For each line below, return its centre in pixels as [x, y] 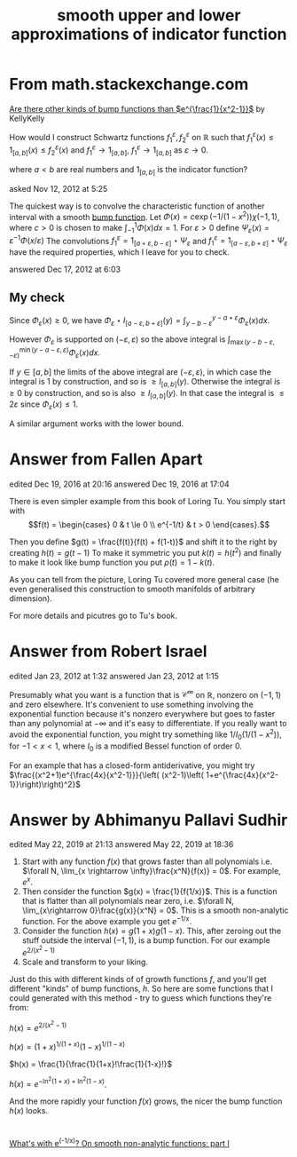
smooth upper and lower [149, 16]
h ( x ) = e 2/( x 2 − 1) [38, 1026]
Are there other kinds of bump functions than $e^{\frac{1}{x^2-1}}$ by [137, 108]
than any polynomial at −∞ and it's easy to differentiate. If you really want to [148, 724]
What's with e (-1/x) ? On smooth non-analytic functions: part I [120, 1142]
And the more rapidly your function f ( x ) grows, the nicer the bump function [146, 1101]
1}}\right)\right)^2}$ [45, 784]
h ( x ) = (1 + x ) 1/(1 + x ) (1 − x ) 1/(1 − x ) [67, 1046]
